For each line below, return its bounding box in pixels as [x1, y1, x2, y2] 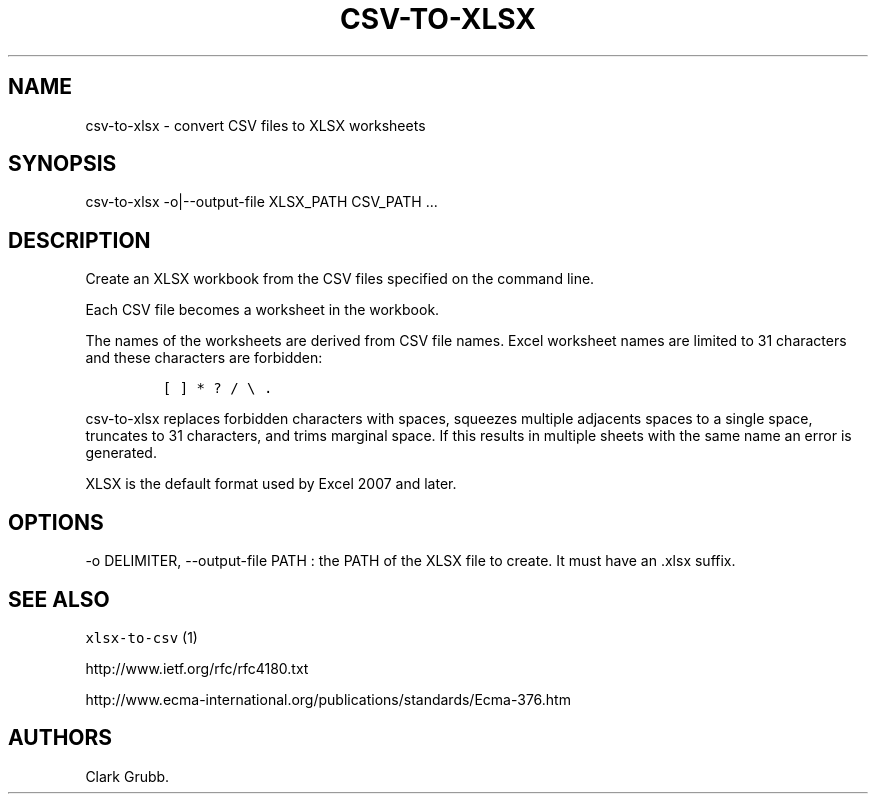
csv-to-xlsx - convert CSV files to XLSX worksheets [85, 116, 426, 134]
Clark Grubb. [85, 767, 170, 785]
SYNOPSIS [8, 151, 117, 177]
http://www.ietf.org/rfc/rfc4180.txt [85, 659, 309, 677]
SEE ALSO [8, 586, 110, 612]
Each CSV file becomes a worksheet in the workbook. [85, 301, 440, 319]
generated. [85, 444, 157, 462]
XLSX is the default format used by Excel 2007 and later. [85, 475, 457, 493]
